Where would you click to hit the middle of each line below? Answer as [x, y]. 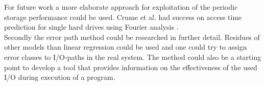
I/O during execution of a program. [60, 77]
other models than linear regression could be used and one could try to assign [126, 47]
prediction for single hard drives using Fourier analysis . [91, 27]
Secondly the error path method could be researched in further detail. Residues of [132, 37]
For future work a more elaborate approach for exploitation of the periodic [121, 7]
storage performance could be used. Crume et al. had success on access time [123, 17]
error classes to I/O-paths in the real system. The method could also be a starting [133, 57]
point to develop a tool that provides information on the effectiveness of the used [131, 67]
